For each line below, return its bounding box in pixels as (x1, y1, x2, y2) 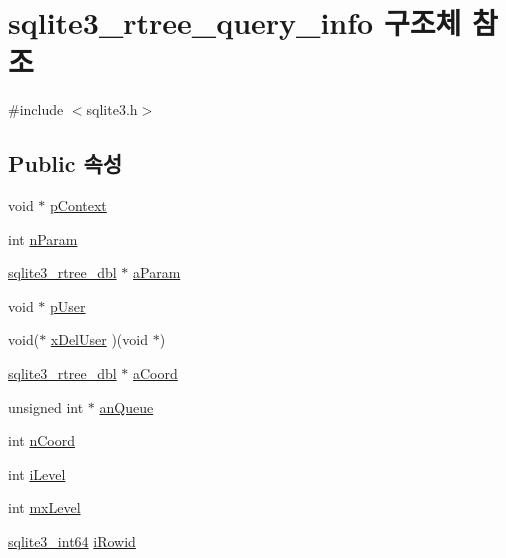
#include (8, 99, 64, 120)
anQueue (99, 396, 154, 417)
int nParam (8, 228, 78, 249)
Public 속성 (8, 148, 123, 179)
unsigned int (8, 396, 84, 417)
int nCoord (8, 430, 75, 451)
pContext (50, 195, 107, 216)
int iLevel (8, 463, 66, 484)
